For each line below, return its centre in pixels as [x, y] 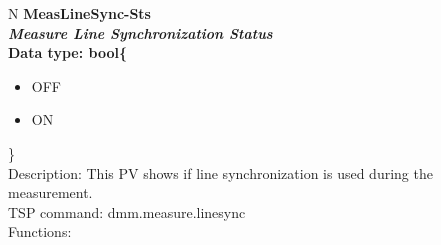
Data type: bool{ [67, 52]
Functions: [40, 231]
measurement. [50, 192]
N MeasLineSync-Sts [79, 13]
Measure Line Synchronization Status [140, 32]
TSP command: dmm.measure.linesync [127, 211]
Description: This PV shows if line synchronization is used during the [220, 172]
